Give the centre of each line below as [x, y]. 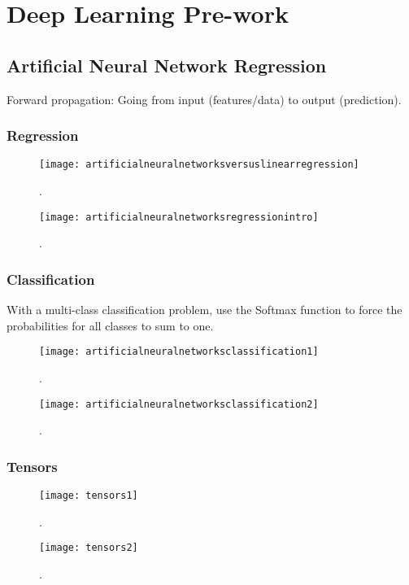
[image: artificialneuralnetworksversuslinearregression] [199, 165]
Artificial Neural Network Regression [167, 65]
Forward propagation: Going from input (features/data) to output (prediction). [204, 99]
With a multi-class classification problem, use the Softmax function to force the [204, 310]
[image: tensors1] [89, 496]
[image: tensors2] [89, 548]
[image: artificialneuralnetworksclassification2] [179, 404]
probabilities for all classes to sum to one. [110, 325]
